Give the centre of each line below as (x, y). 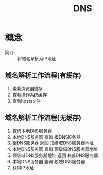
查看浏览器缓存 (27, 88)
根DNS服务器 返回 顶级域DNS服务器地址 (53, 143)
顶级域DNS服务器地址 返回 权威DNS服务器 (55, 155)
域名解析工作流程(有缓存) (43, 76)
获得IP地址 (23, 168)
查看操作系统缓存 (30, 95)
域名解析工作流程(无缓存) (43, 118)
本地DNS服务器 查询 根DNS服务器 (46, 137)
